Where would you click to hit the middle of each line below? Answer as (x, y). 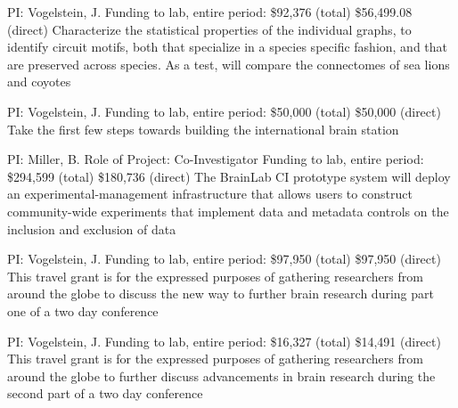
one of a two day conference (83, 310)
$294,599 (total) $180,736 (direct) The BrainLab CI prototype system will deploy (229, 176)
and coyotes (39, 82)
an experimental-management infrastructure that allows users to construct (210, 194)
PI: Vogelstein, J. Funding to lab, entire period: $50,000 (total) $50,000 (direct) (224, 111)
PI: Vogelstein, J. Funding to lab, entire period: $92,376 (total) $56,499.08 (210, 12)
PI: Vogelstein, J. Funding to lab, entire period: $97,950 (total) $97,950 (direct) (224, 259)
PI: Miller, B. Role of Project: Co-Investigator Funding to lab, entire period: (216, 159)
